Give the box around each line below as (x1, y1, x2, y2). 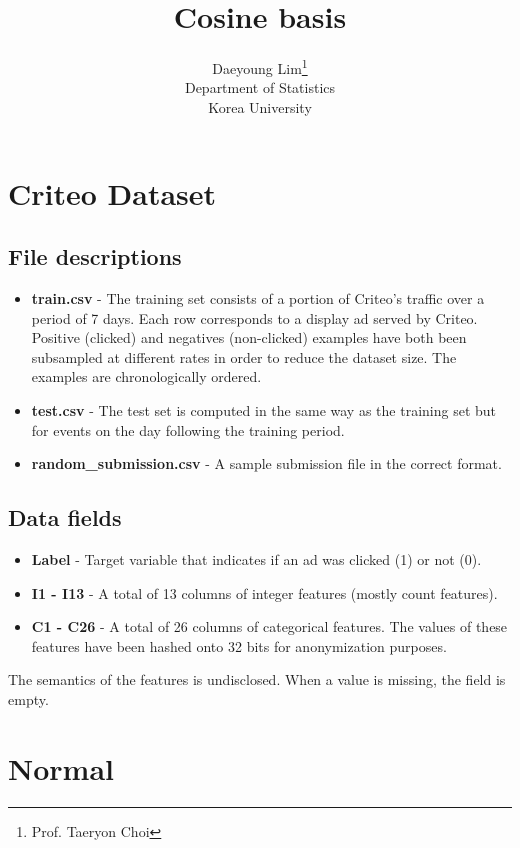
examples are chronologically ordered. (31, 366, 262, 387)
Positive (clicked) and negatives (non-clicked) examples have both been (31, 327, 467, 348)
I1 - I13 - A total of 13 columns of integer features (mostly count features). (31, 582, 498, 603)
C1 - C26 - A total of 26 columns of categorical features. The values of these (31, 616, 508, 637)
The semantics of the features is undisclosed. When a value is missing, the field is (8, 669, 506, 690)
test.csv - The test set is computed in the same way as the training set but (31, 399, 497, 420)
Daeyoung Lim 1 (212, 55, 308, 78)
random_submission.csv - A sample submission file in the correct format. (31, 453, 502, 474)
